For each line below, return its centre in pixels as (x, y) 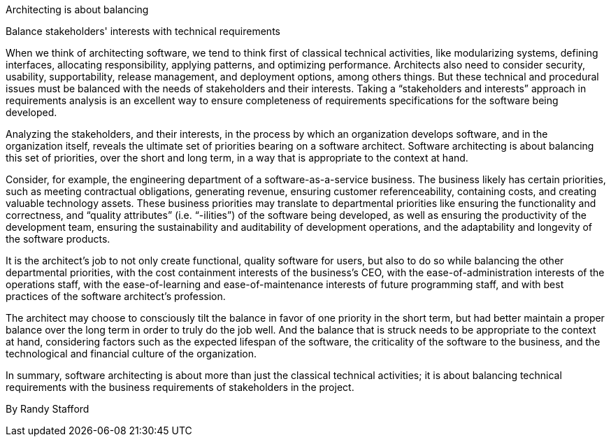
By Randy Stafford (48, 409)
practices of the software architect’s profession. (116, 296)
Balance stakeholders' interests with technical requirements (143, 31)
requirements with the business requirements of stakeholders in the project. (180, 387)
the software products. (58, 239)
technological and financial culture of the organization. (131, 354)
